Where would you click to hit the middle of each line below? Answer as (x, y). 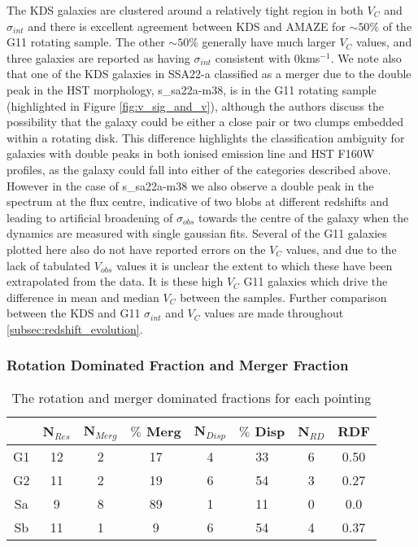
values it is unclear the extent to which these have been (254, 265)
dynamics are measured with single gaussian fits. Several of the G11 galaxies (197, 233)
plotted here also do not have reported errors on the (136, 249)
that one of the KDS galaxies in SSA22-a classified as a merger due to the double (209, 74)
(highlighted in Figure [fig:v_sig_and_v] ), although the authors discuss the (195, 105)
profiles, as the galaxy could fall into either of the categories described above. (199, 169)
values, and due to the (341, 249)
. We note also (366, 57)
